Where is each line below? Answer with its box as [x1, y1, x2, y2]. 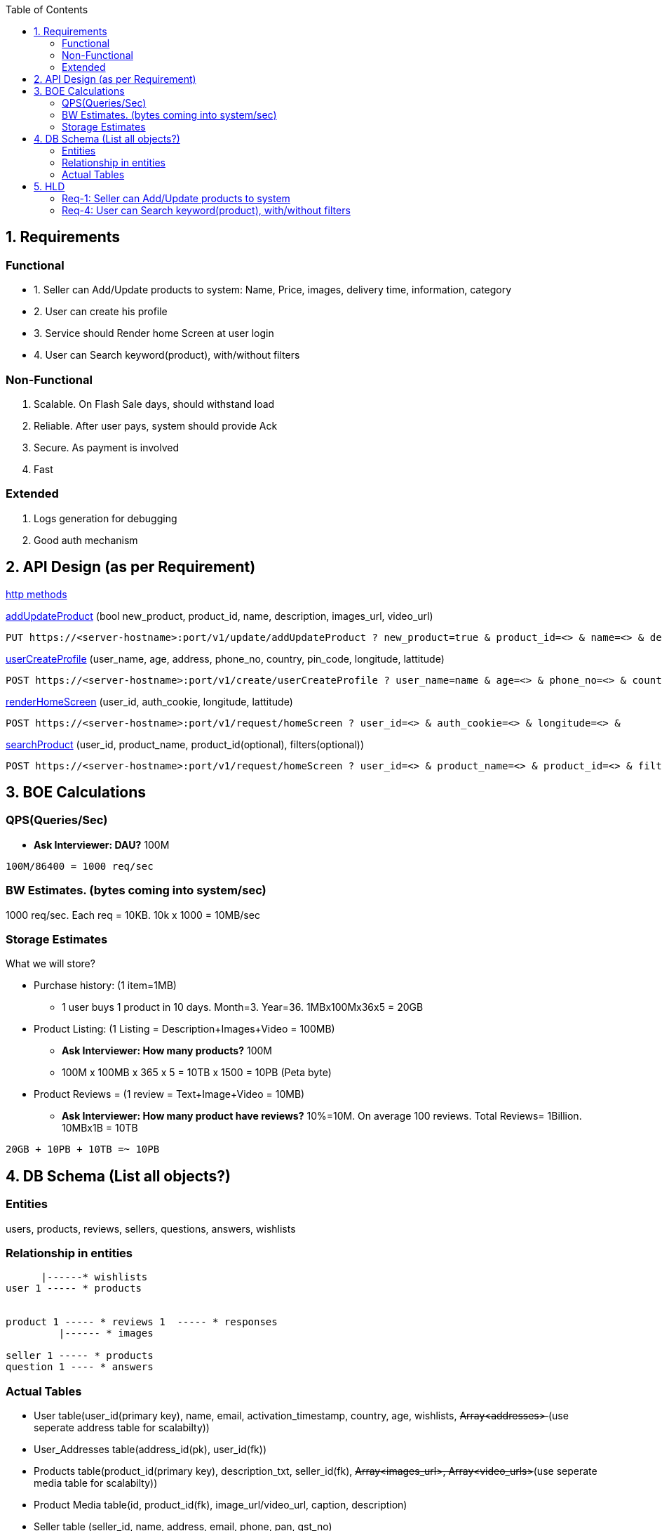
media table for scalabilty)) [34, 1477, 158, 1489]
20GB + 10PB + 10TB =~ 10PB [6, 1144, 160, 1155]
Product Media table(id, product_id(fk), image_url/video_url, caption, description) [34, 1499, 407, 1511]
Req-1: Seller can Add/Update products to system [62, 192, 290, 204]
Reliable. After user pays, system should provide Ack [34, 419, 278, 432]
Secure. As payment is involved [34, 441, 179, 453]
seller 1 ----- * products [6, 1350, 154, 1362]
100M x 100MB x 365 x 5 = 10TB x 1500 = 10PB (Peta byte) [62, 1066, 332, 1079]
